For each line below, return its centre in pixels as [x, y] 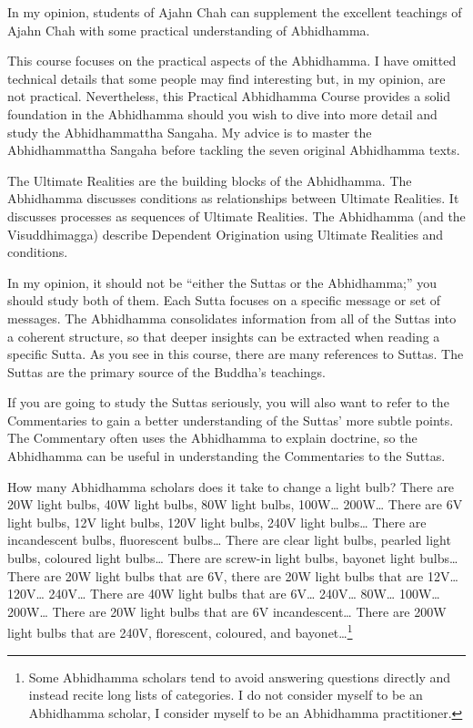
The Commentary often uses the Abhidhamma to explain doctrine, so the [212, 438]
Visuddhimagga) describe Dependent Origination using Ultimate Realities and [226, 234]
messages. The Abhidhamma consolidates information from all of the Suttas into [232, 318]
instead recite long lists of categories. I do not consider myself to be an [226, 695]
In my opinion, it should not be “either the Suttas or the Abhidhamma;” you [222, 282]
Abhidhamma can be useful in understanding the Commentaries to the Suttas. [226, 456]
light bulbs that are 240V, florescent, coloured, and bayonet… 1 [180, 631]
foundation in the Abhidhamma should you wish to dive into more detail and [222, 113]
